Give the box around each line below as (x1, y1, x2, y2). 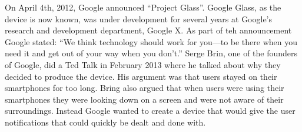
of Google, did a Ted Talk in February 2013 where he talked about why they (5, 58, 281, 70)
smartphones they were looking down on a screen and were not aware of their (5, 93, 284, 105)
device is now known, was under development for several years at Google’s (5, 12, 273, 25)
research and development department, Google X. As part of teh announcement (5, 24, 292, 36)
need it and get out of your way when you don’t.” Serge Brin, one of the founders (5, 47, 298, 59)
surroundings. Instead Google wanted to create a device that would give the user (5, 104, 296, 117)
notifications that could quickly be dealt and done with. (5, 116, 206, 128)
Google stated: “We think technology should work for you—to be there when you (5, 35, 297, 48)
